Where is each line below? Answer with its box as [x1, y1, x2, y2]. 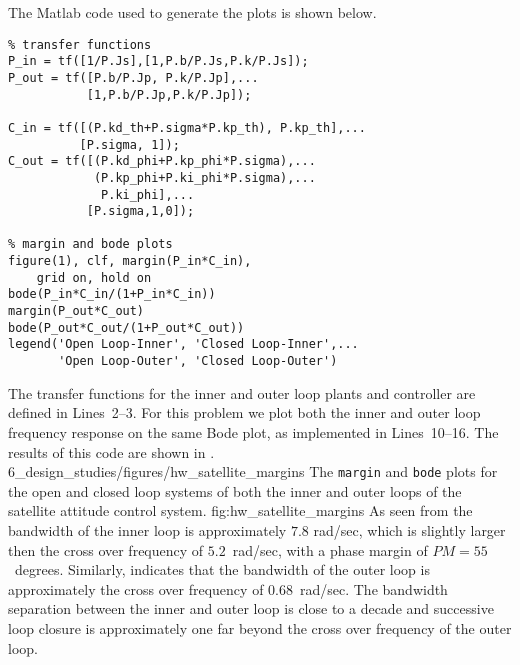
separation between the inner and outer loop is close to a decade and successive [8, 598, 494, 619]
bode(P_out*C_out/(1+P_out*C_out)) [8, 320, 245, 335]
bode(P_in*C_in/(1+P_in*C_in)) [8, 287, 216, 302]
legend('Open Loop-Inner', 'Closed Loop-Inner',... [8, 337, 359, 352]
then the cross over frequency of [8, 539, 204, 560]
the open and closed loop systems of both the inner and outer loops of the [8, 480, 462, 501]
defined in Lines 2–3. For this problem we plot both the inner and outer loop [8, 402, 481, 423]
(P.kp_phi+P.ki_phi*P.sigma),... [93, 170, 316, 185]
